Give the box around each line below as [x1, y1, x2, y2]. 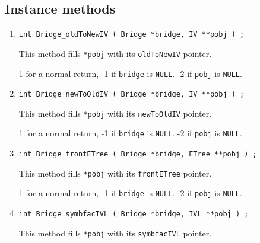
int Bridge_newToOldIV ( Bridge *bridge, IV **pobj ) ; [18, 90, 245, 99]
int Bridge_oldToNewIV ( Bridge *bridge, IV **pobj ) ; [18, 30, 245, 39]
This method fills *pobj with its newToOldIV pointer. [18, 107, 212, 119]
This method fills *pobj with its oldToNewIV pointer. [18, 47, 212, 59]
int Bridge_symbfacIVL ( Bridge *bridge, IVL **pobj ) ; [18, 210, 249, 219]
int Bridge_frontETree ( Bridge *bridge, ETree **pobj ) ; [18, 150, 257, 159]
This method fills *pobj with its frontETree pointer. [18, 167, 212, 179]
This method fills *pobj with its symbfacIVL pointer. [18, 226, 212, 239]
